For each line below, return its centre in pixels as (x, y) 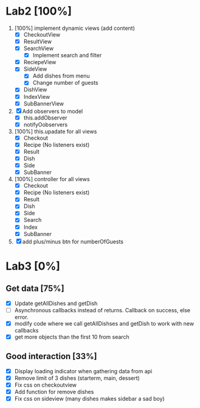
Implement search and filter (67, 55)
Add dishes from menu (61, 76)
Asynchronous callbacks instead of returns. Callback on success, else (102, 310)
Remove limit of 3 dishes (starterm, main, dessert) (77, 378)
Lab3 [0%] (33, 266)
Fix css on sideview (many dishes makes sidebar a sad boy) (89, 398)
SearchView (39, 48)
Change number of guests (65, 83)
